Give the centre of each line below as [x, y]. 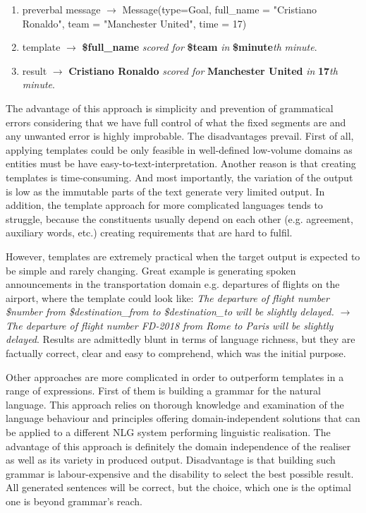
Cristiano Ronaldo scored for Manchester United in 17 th [203, 70]
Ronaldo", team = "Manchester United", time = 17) [134, 23]
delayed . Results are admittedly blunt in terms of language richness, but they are [181, 339]
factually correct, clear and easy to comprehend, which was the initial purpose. [176, 353]
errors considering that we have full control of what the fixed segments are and [176, 122]
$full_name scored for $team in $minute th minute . [200, 47]
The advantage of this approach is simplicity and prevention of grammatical [170, 108]
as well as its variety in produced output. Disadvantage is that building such [171, 460]
